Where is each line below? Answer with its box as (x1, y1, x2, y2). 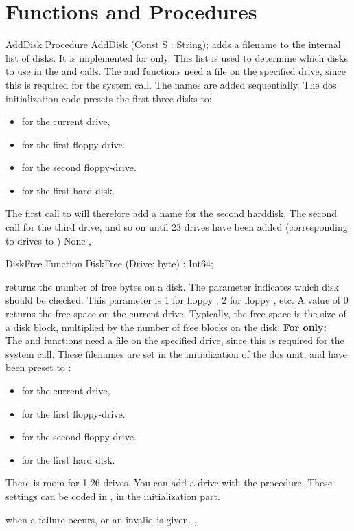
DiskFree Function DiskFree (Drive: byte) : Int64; (5, 256, 213, 271)
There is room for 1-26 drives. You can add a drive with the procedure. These (5, 475, 333, 490)
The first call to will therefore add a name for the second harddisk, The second (5, 206, 338, 221)
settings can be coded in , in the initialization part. (5, 488, 220, 503)
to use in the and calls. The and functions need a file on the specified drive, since (5, 64, 346, 78)
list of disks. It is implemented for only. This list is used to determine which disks (5, 50, 348, 65)
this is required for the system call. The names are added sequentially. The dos (5, 77, 337, 91)
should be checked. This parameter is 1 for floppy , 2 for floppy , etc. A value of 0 (5, 293, 349, 307)
